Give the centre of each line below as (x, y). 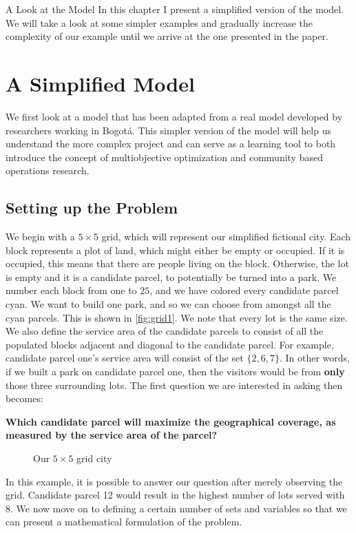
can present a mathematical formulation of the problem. (124, 522)
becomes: (24, 398)
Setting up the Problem (92, 208)
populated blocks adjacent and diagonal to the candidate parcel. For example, (170, 344)
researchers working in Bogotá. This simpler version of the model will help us (168, 130)
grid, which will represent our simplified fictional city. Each (226, 237)
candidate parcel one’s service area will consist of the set (125, 358)
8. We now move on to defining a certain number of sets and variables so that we (176, 508)
